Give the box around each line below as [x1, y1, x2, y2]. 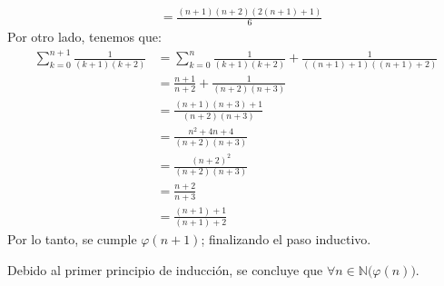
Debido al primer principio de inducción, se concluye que [7, 260, 323, 279]
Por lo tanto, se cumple [7, 230, 137, 249]
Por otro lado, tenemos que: [7, 27, 162, 46]
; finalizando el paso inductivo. [201, 230, 371, 249]
